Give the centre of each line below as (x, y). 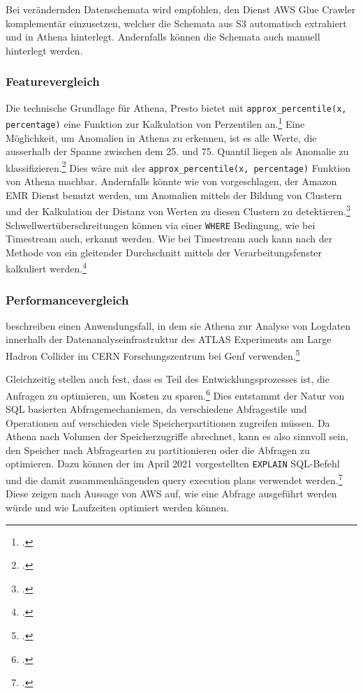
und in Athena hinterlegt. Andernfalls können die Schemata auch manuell (163, 37)
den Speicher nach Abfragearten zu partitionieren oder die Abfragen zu (158, 450)
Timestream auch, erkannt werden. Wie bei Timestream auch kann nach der (169, 239)
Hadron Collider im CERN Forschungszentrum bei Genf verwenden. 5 (153, 355)
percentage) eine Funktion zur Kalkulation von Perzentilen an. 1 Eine (155, 123)
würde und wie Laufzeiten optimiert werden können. (117, 507)
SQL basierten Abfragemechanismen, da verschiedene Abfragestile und (156, 409)
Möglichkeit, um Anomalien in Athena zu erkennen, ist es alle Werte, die (161, 137)
